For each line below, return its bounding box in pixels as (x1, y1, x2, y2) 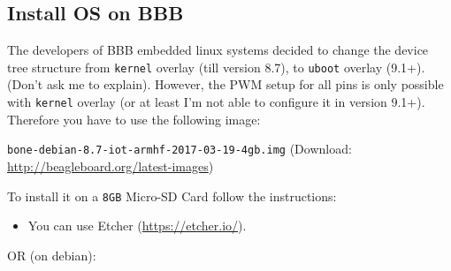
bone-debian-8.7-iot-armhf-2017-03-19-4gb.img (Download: (7, 139, 352, 158)
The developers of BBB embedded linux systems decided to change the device (7, 41, 429, 59)
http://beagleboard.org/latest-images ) (7, 156, 214, 175)
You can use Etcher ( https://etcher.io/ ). (27, 216, 247, 235)
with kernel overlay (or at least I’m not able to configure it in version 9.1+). (7, 93, 425, 111)
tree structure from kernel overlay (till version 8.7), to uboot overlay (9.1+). (7, 57, 425, 76)
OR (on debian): (7, 245, 96, 264)
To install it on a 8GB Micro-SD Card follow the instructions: (7, 186, 337, 205)
